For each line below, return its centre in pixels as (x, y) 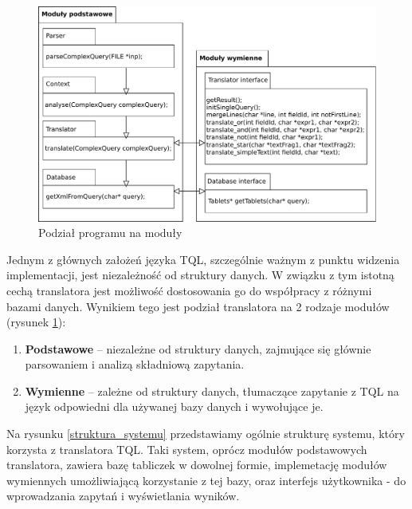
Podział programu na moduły (110, 233)
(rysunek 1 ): (36, 322)
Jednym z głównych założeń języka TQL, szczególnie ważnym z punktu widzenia (203, 259)
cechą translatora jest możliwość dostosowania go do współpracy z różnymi (189, 290)
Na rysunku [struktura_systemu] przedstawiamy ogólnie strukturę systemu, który (206, 434)
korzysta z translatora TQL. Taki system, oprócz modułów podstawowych (187, 449)
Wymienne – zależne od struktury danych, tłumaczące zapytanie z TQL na (212, 391)
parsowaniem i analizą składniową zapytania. (135, 364)
